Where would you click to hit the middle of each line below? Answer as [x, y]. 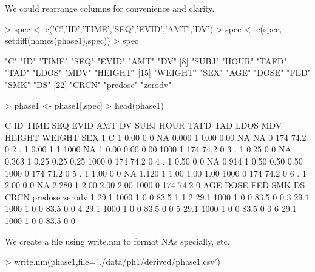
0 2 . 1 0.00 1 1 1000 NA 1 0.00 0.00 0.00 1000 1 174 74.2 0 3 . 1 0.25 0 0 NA [148, 149]
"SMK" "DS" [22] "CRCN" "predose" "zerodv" [88, 84]
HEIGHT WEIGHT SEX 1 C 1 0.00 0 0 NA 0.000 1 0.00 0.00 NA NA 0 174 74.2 [156, 137]
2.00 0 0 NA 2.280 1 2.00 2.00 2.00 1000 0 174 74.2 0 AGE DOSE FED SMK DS [155, 185]
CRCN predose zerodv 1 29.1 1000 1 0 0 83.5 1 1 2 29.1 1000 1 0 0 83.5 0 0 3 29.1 [157, 196]
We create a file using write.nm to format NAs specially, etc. [117, 241]
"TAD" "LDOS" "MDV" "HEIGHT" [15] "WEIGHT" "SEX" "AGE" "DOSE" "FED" [158, 73]
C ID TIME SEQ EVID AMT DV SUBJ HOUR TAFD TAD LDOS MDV [144, 125]
